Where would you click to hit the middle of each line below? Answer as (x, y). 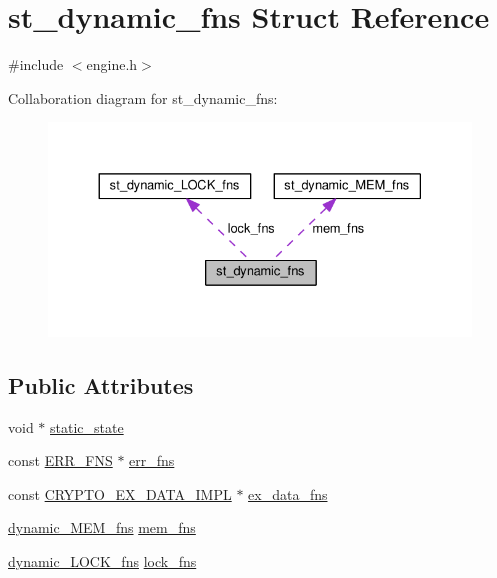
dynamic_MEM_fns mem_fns (102, 527)
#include (36, 64)
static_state (87, 426)
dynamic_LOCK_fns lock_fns (102, 560)
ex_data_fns (288, 493)
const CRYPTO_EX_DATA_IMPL (120, 493)
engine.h (112, 64)
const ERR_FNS (60, 460)
